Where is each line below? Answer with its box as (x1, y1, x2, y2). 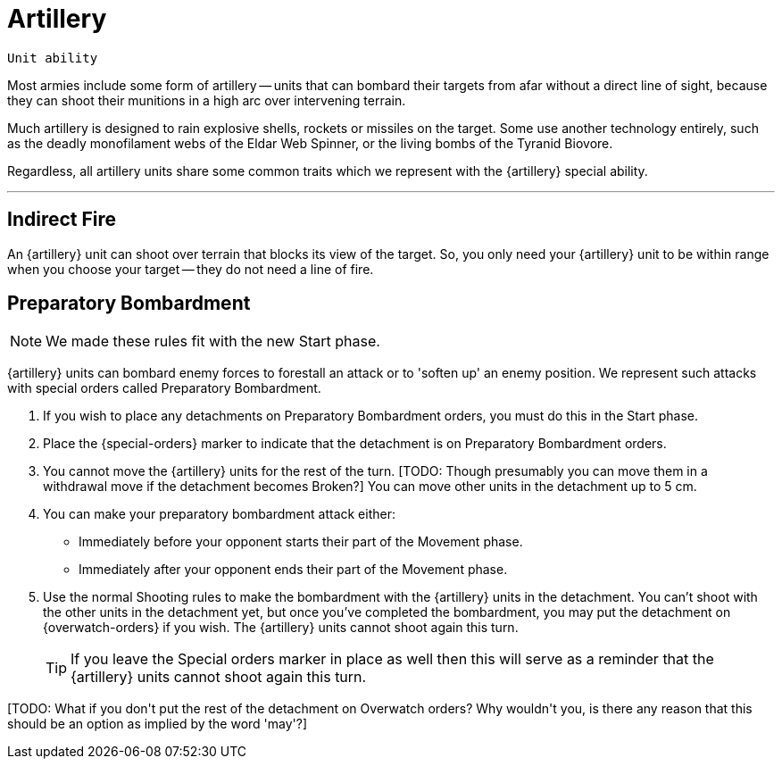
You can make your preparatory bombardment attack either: (43, 506, 395, 522)
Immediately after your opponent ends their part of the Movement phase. (79, 562, 508, 578)
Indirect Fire (7, 208, 117, 231)
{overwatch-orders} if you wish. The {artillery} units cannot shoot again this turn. (43, 620, 519, 636)
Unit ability (7, 50, 98, 65)
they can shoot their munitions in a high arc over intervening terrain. (7, 92, 406, 108)
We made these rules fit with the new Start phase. (46, 332, 380, 351)
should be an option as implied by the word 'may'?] (7, 716, 308, 732)
